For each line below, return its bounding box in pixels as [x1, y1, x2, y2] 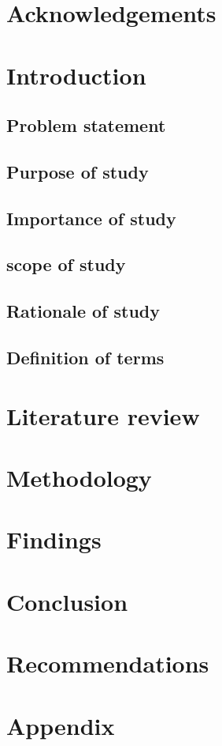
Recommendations [6, 647, 209, 680]
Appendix [6, 709, 115, 741]
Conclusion [6, 585, 128, 617]
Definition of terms [6, 345, 165, 370]
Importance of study [6, 205, 176, 230]
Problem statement [6, 113, 166, 138]
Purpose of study [6, 159, 149, 183]
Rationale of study [6, 299, 160, 323]
